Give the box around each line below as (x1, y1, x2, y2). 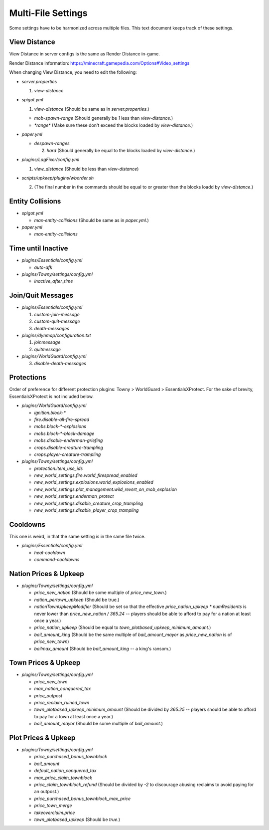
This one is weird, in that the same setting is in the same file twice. (9, 533, 145, 539)
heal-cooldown (34, 549, 66, 556)
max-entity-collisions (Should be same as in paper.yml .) (34, 217, 149, 223)
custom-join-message (34, 311, 80, 317)
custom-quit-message (34, 318, 80, 324)
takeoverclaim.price (34, 810, 75, 816)
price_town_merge (34, 803, 72, 809)
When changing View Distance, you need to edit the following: (9, 69, 137, 75)
